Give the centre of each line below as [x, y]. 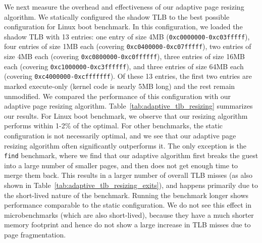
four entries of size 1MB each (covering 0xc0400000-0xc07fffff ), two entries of [128, 46]
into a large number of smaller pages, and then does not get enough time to [121, 165]
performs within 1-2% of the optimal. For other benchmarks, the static [114, 126]
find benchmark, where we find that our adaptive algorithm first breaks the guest [131, 155]
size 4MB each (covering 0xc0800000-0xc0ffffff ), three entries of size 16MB [124, 56]
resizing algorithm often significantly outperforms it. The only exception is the [125, 145]
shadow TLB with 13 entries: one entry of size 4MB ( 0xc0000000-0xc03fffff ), [127, 36]
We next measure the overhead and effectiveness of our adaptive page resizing [124, 7]
